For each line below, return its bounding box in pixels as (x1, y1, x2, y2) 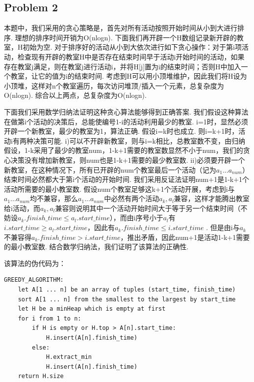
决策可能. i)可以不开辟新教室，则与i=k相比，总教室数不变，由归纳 (33, 135, 245, 146)
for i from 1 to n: (18, 315, 81, 322)
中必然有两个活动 (104, 193, 159, 204)
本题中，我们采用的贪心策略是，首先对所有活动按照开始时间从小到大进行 (4, 23, 237, 33)
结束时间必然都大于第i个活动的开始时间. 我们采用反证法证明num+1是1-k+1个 (4, 174, 250, 184)
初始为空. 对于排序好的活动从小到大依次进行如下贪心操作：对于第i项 (23, 42, 242, 52)
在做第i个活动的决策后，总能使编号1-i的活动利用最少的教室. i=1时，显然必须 (4, 116, 248, 126)
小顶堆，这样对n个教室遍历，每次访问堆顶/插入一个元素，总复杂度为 (4, 80, 224, 90)
